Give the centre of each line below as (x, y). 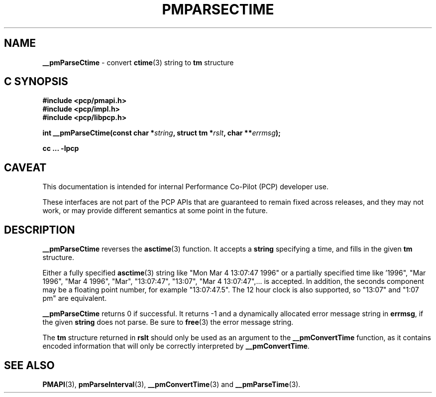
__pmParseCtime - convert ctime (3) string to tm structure (138, 62)
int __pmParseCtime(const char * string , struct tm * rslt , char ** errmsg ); (162, 133)
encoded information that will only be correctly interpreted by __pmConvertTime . (176, 346)
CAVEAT (25, 167)
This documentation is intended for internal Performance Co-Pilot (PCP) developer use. (185, 187)
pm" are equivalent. (75, 298)
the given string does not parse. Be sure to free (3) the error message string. (168, 322)
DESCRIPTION (40, 230)
